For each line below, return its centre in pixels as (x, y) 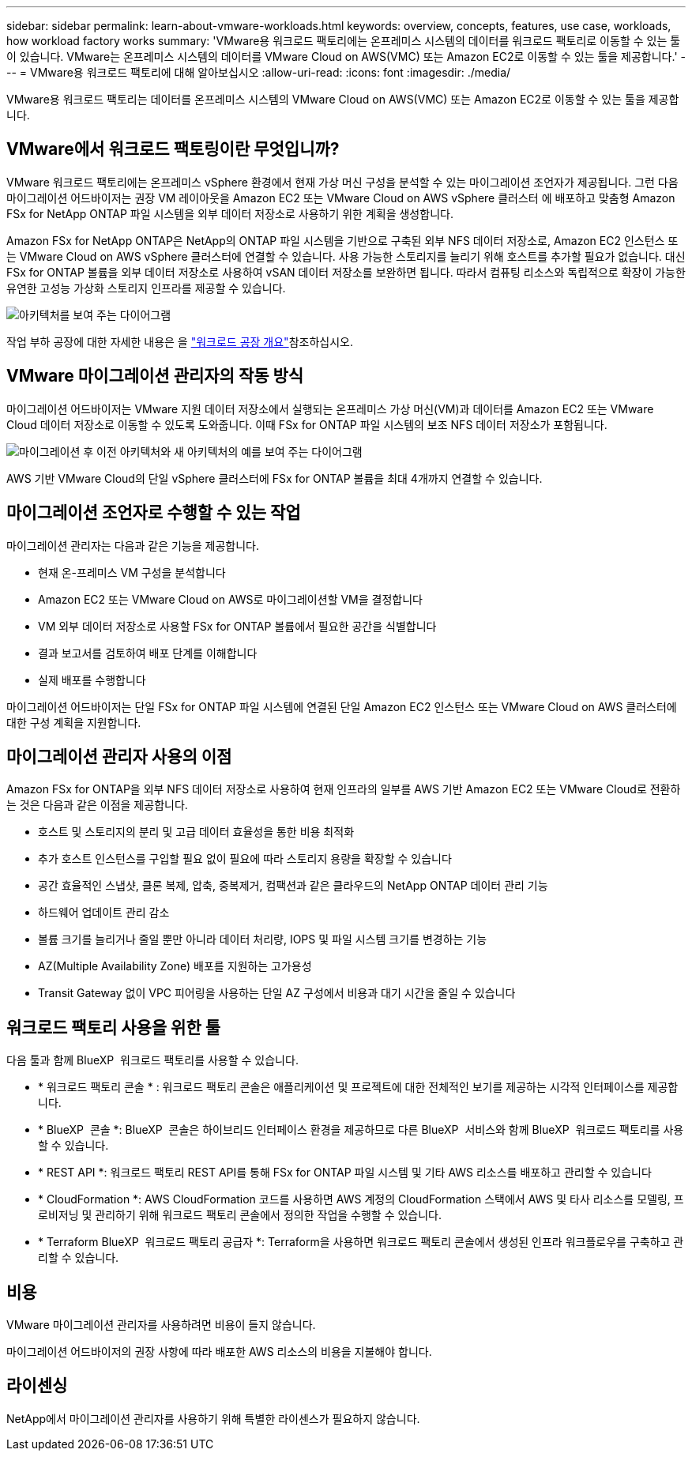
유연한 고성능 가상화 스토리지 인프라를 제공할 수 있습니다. (146, 288)
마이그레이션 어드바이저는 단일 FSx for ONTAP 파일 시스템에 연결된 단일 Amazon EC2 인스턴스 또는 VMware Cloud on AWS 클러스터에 (342, 706)
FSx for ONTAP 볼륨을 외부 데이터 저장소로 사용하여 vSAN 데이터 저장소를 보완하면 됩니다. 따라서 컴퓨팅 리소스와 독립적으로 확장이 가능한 (346, 272)
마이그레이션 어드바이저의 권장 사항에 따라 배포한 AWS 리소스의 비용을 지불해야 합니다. (219, 1352)
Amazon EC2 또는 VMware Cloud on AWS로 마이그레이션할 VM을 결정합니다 (230, 599)
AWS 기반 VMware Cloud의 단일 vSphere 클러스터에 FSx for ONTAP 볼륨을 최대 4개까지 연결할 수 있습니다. (275, 478)
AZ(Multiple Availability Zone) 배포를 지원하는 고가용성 (175, 966)
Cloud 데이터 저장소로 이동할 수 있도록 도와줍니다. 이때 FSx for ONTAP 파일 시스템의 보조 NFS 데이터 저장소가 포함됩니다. (307, 424)
